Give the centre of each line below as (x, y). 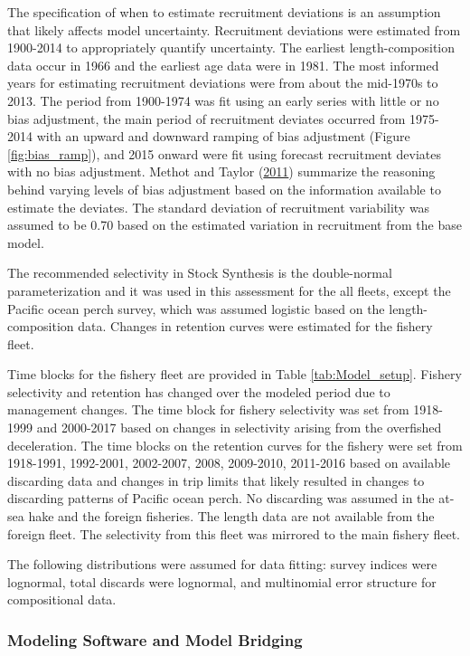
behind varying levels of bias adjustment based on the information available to (224, 189)
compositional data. (62, 599)
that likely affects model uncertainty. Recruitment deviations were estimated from (234, 29)
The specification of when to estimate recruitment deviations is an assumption (224, 12)
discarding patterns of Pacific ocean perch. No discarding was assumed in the (221, 498)
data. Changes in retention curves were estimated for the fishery (255, 326)
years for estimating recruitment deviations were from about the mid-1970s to (223, 83)
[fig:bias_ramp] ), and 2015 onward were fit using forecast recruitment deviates (225, 153)
